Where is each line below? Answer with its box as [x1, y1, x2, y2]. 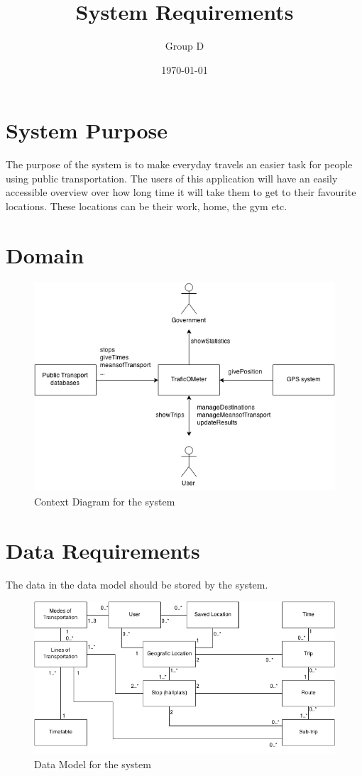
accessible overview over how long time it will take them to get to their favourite [6, 185, 356, 200]
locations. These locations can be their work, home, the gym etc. [6, 199, 287, 214]
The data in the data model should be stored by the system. [6, 576, 268, 591]
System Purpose [6, 116, 168, 145]
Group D [165, 38, 204, 53]
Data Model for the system [34, 756, 151, 771]
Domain [6, 240, 84, 269]
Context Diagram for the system [34, 493, 175, 508]
